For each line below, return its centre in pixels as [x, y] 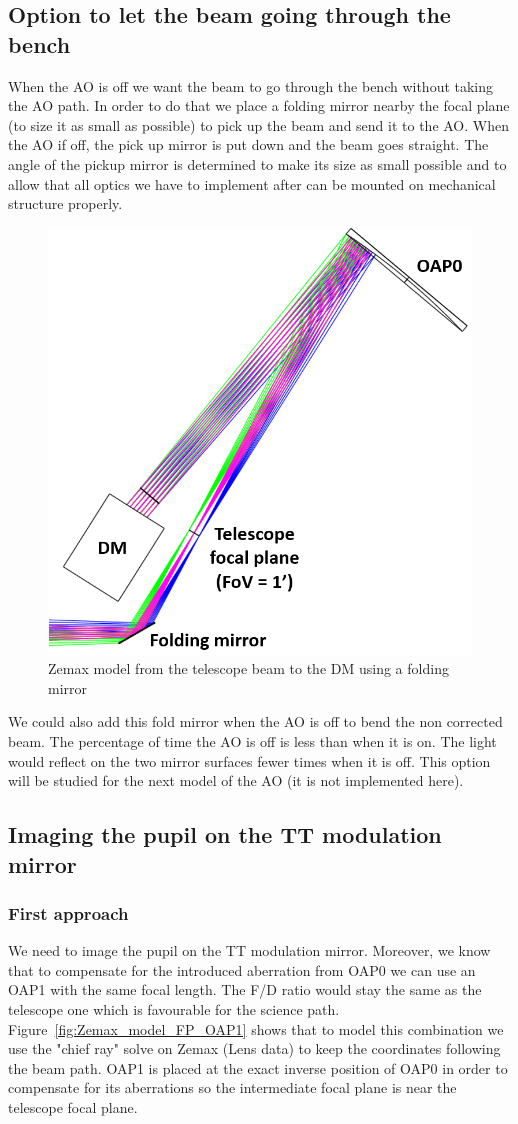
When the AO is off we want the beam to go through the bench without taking [251, 85]
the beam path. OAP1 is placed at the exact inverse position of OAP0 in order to [258, 1067]
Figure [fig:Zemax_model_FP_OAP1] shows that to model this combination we [256, 1028]
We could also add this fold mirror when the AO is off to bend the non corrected [255, 721]
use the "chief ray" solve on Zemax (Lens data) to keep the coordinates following [254, 1048]
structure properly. [65, 203]
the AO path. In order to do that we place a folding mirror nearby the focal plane [259, 105]
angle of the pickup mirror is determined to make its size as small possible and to [257, 163]
